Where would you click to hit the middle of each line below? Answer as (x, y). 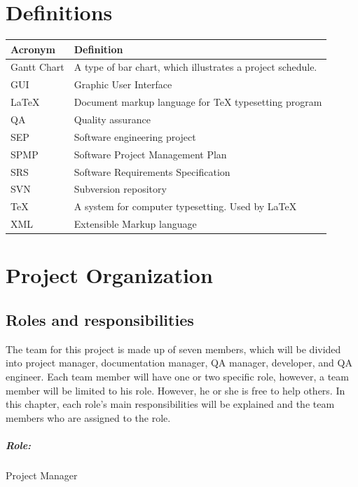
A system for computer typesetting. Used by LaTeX (185, 206)
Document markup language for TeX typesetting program (198, 102)
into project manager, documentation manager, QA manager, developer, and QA (179, 363)
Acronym (33, 49)
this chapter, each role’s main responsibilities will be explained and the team (170, 404)
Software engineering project (135, 136)
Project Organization (109, 275)
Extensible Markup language (135, 224)
